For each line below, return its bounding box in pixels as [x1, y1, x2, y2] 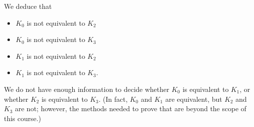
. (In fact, [99, 93, 128, 104]
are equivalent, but [165, 93, 222, 104]
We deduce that [4, 1, 52, 11]
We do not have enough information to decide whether [4, 84, 169, 94]
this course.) [4, 113, 41, 123]
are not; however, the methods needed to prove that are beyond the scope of [15, 103, 247, 114]
